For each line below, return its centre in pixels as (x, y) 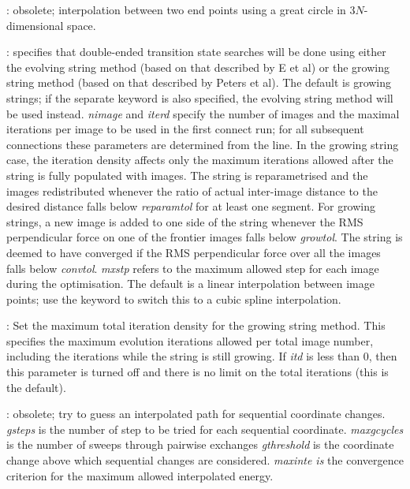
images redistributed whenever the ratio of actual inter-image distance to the (192, 190)
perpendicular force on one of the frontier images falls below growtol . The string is (205, 237)
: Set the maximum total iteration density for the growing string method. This (196, 325)
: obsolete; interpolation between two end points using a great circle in (176, 9)
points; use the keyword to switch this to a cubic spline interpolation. (174, 299)
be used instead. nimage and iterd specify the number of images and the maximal (203, 113)
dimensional (35, 25)
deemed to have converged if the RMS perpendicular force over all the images (194, 252)
